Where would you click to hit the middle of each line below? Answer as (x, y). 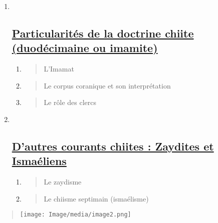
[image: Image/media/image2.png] (75, 215)
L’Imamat (59, 69)
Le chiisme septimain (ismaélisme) (96, 198)
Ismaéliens (39, 161)
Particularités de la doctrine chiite (103, 33)
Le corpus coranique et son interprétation (107, 85)
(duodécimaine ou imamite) (85, 48)
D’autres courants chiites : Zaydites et (113, 146)
